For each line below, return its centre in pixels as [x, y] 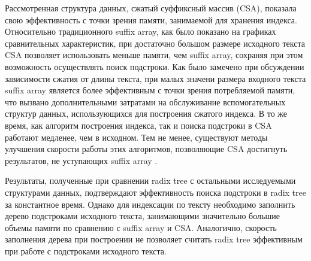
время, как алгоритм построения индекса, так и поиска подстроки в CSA [138, 125]
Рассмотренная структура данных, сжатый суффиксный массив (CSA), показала [151, 8]
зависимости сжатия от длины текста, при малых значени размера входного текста [155, 78]
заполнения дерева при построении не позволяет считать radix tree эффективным [154, 239]
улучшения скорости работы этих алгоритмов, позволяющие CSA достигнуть [146, 149]
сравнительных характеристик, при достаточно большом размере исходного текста [155, 43]
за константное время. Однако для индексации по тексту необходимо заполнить [150, 204]
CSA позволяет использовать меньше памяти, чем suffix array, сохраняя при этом [154, 55]
